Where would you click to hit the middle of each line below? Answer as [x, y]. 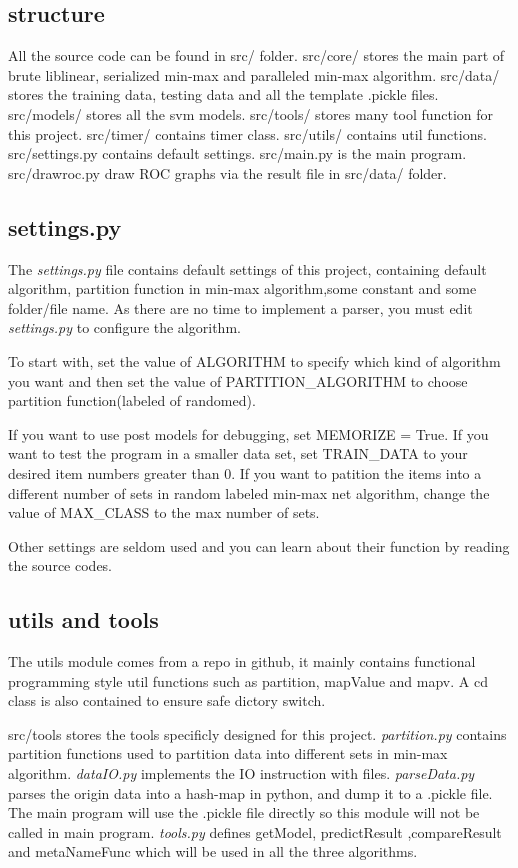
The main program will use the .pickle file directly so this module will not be [244, 812]
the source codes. [60, 565]
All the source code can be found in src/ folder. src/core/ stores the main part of [256, 55]
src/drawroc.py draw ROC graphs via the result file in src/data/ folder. [227, 172]
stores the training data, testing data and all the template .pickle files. [223, 94]
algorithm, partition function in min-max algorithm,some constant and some [242, 288]
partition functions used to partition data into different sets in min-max [228, 753]
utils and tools [83, 619]
